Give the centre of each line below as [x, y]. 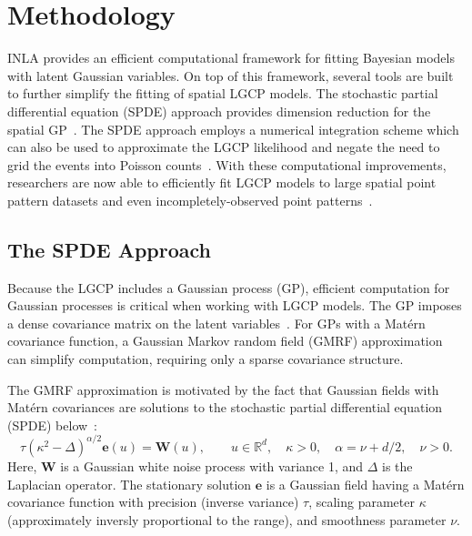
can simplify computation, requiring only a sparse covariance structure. [206, 359]
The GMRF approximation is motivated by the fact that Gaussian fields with [223, 389]
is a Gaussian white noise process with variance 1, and [212, 465]
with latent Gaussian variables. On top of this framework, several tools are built [231, 75]
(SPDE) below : [53, 425]
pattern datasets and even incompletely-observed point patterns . [190, 200]
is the [397, 465]
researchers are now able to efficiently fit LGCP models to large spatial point [222, 182]
